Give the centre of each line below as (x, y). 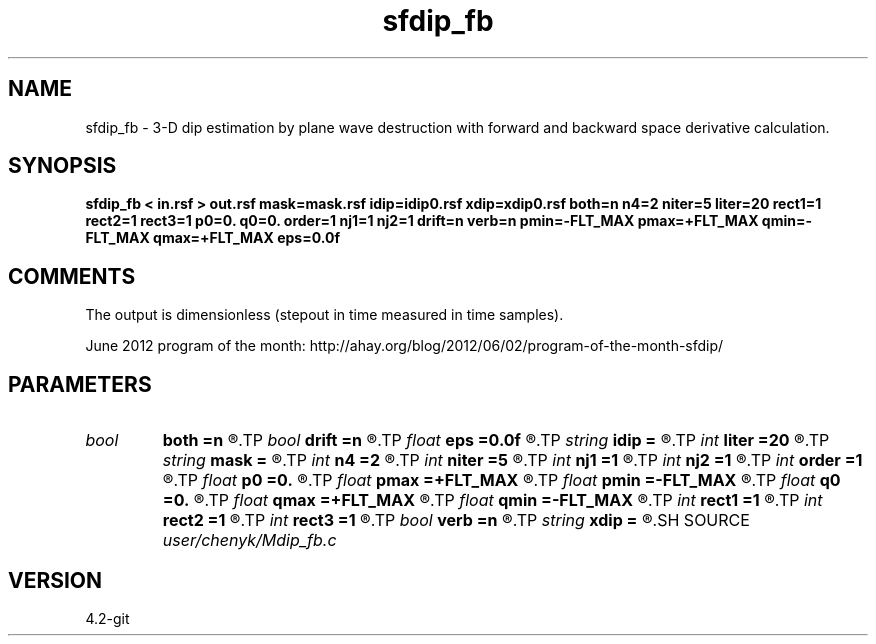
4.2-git (107, 618)
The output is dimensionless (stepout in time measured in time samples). (324, 315)
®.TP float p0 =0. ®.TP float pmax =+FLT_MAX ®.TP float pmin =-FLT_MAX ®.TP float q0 (501, 480)
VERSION (55, 580)
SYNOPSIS (62, 166)
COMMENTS (72, 276)
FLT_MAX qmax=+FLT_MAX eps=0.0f (212, 238)
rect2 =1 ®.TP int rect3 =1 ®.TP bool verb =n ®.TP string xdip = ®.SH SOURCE (456, 520)
